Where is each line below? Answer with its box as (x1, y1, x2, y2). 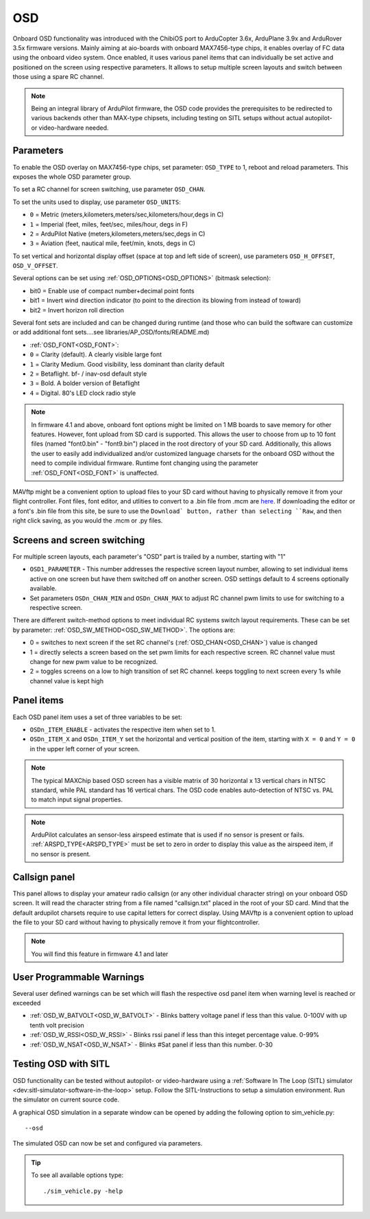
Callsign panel (12, 871, 75, 882)
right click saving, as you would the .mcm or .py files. (12, 516, 163, 525)
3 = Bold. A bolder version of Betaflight (29, 379, 140, 387)
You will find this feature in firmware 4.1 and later (31, 950, 169, 958)
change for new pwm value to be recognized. (29, 657, 158, 665)
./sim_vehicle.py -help (43, 1187, 123, 1195)
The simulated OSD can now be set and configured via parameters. (12, 1139, 203, 1148)
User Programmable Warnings (12, 971, 145, 983)
